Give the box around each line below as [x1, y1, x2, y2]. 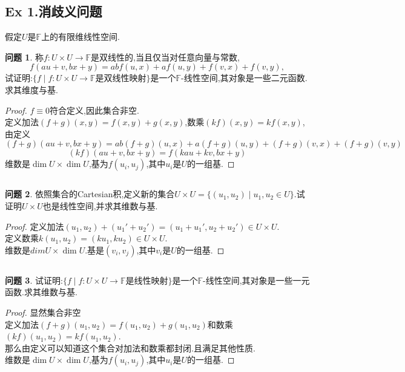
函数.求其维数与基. [5, 286, 77, 298]
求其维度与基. [5, 83, 58, 96]
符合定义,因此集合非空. [50, 103, 139, 116]
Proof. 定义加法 [5, 220, 64, 232]
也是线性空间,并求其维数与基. [42, 199, 158, 212]
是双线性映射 [95, 74, 147, 83]
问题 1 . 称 [5, 50, 44, 63]
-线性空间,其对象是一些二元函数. [181, 71, 308, 84]
